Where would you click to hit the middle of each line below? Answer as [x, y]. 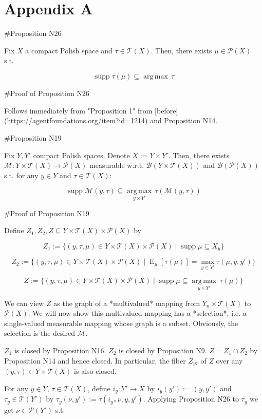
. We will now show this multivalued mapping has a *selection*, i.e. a [137, 313]
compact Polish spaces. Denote [81, 155]
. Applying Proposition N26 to [191, 399]
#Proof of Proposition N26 [47, 93]
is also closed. [95, 371]
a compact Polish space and [69, 50]
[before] [166, 110]
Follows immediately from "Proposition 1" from [78, 110]
